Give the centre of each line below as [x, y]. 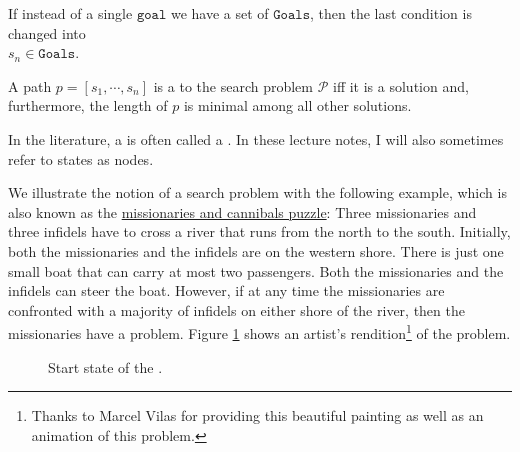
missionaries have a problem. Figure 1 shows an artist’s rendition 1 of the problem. [259, 331]
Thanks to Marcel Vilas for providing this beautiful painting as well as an [257, 415]
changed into [47, 32]
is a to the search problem [233, 85]
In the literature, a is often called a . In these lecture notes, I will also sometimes [256, 138]
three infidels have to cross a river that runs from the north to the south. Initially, [259, 231]
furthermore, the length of [88, 105]
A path [30, 85]
